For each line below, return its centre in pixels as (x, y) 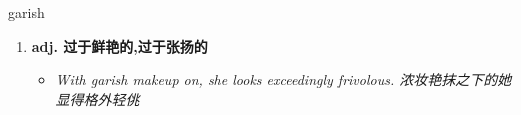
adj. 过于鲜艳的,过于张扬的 (119, 45)
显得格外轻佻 (97, 98)
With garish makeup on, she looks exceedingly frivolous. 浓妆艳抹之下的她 (283, 79)
